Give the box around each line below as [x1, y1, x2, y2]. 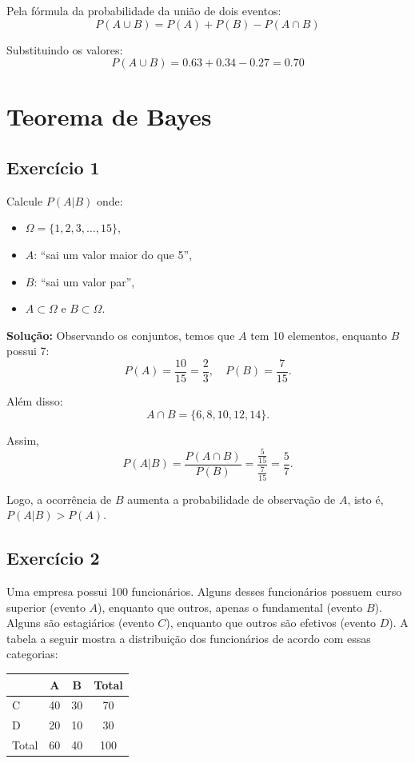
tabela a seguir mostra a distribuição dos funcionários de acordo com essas [6, 629, 371, 646]
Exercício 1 [6, 154, 100, 179]
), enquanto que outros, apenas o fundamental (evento [98, 598, 363, 615]
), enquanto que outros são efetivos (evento [166, 614, 377, 631]
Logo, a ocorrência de [6, 490, 112, 507]
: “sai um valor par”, [34, 273, 135, 290]
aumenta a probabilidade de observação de [127, 490, 336, 507]
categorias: [6, 645, 58, 662]
